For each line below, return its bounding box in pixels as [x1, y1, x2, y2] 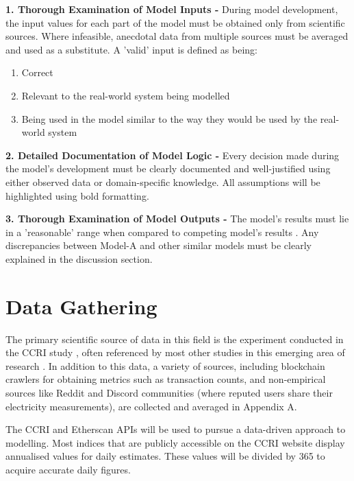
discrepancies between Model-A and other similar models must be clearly [5, 238, 312, 253]
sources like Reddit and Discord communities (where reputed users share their [5, 386, 333, 399]
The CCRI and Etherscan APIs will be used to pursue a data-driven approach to [5, 422, 346, 436]
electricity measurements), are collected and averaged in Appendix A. [5, 399, 297, 413]
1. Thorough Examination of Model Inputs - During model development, [5, 2, 338, 16]
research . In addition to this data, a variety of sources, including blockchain [5, 358, 325, 373]
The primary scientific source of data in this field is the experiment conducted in [5, 331, 344, 346]
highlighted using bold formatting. [5, 188, 149, 202]
